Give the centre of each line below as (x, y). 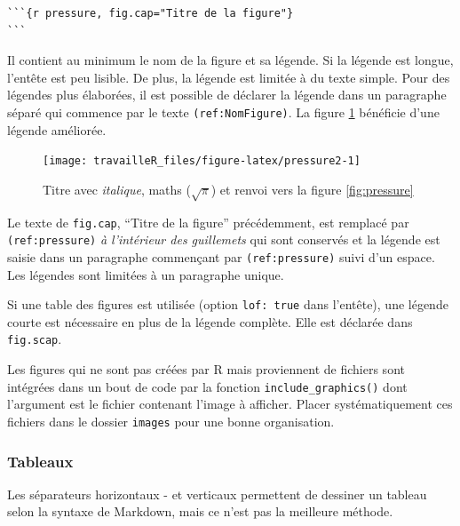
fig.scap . (35, 339)
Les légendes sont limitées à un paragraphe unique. (146, 274)
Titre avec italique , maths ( (117, 189)
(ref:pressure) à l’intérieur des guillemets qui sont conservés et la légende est (224, 239)
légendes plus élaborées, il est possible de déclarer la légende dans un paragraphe (227, 95)
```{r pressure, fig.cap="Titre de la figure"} (151, 13)
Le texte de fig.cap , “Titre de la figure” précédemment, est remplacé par (208, 222)
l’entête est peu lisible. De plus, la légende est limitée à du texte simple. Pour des (229, 77)
